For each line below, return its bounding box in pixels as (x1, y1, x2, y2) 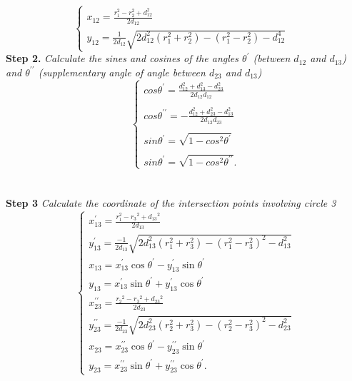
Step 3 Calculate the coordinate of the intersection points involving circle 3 (6, 195, 336, 210)
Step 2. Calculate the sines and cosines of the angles (6, 51, 239, 66)
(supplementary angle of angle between (38, 64, 206, 79)
